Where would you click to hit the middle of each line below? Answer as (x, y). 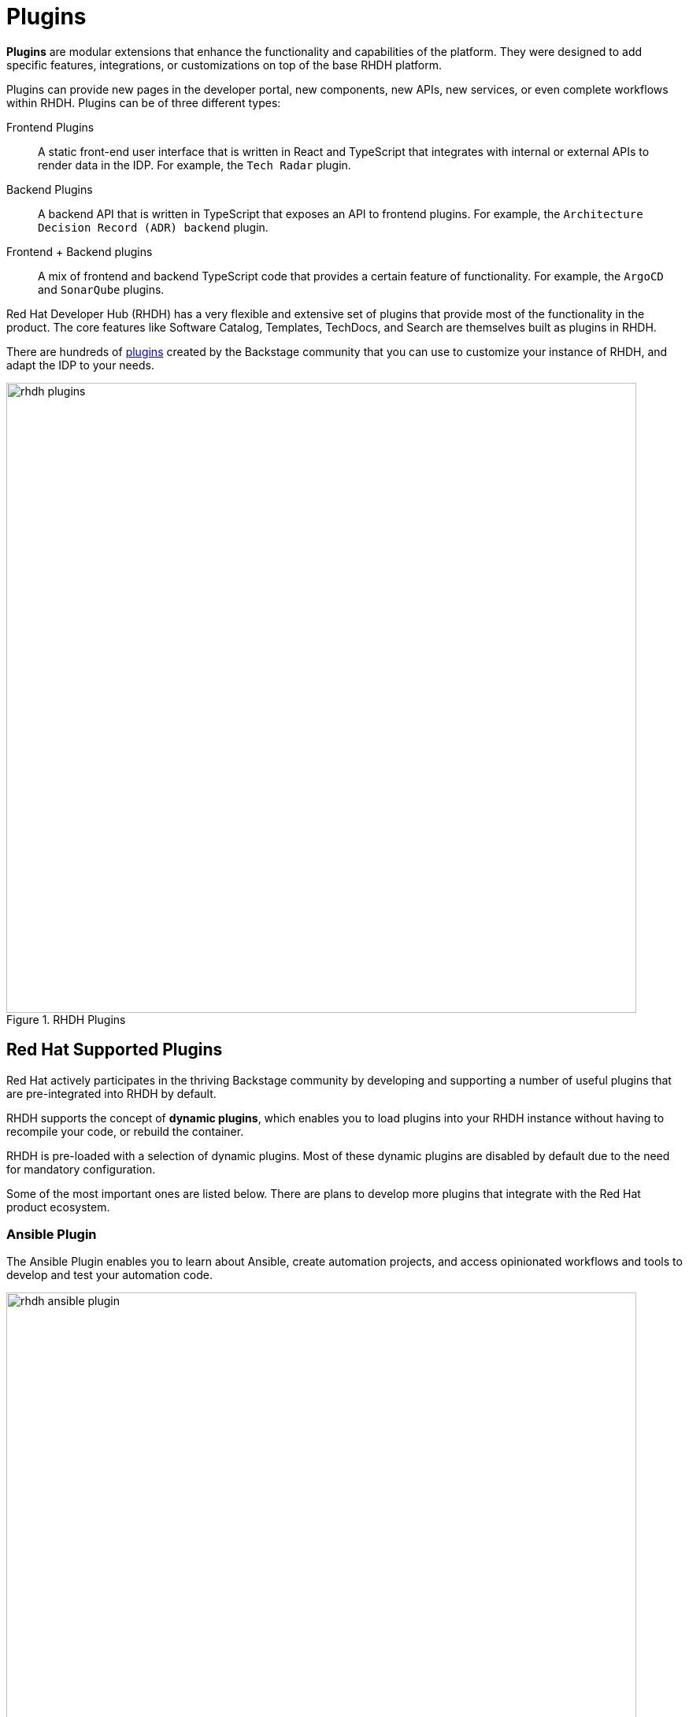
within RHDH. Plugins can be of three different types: (144, 102)
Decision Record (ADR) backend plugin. (153, 227)
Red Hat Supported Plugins (115, 1050)
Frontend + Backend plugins (80, 251)
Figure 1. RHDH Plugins (66, 1019)
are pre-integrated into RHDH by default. (111, 1093)
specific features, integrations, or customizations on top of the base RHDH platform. (224, 65)
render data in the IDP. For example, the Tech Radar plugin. (194, 165)
